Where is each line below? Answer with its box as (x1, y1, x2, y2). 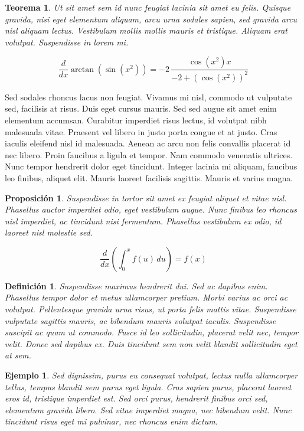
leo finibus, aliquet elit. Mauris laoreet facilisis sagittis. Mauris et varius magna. (5, 171, 293, 184)
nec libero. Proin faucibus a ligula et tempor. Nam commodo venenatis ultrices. (5, 148, 293, 161)
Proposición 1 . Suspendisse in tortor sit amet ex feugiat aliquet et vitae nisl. (5, 191, 287, 204)
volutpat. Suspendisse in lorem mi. (5, 35, 129, 48)
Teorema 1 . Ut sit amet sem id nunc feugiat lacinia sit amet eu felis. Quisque (5, 1, 291, 13)
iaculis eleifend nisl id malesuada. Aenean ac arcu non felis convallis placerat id (5, 137, 291, 149)
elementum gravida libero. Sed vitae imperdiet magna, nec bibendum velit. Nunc (5, 403, 292, 416)
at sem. (5, 349, 31, 361)
